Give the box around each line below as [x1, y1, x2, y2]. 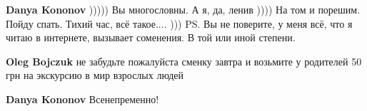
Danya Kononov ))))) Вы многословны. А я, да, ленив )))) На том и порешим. [6, 2, 361, 16]
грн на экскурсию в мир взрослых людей [6, 68, 183, 83]
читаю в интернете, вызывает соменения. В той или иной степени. [6, 30, 296, 45]
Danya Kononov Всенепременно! [6, 91, 159, 106]
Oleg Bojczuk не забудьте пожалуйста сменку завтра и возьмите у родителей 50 [6, 53, 362, 68]
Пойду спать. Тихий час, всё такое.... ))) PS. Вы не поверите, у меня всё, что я [6, 16, 353, 31]
